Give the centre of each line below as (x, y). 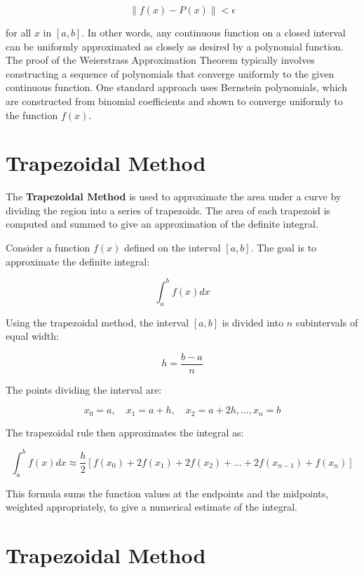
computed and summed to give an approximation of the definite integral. (162, 224)
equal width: (32, 336)
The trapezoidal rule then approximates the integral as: (125, 432)
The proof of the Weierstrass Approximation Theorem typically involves (160, 60)
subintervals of (327, 322)
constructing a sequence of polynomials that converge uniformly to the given (170, 73)
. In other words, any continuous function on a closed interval (214, 32)
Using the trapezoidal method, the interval (97, 322)
